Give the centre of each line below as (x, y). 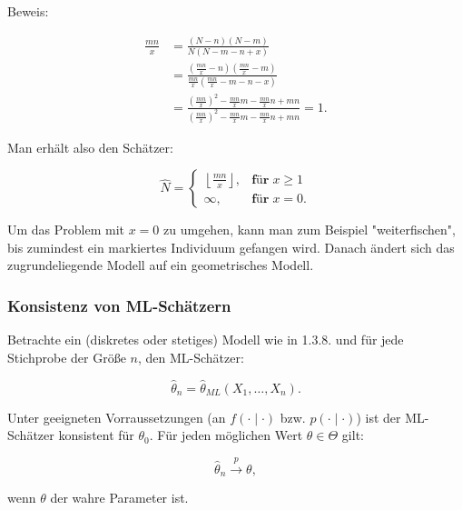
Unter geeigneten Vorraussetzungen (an (117, 417)
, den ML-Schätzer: (191, 357)
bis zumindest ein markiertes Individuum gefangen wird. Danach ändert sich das (231, 247)
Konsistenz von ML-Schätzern (119, 305)
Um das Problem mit (66, 230)
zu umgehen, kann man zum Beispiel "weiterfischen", (310, 230)
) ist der (378, 417)
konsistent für (96, 435)
